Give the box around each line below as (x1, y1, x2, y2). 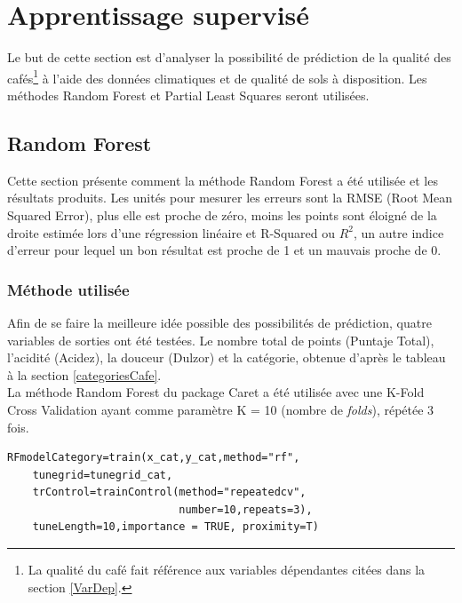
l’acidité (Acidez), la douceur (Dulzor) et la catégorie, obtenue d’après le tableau (7, 348, 446, 367)
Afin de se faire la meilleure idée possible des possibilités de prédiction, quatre (7, 313, 432, 331)
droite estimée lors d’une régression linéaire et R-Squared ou (7, 223, 335, 242)
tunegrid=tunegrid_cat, (32, 468, 173, 481)
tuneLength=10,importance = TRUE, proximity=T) (32, 520, 319, 534)
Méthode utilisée (7, 278, 130, 300)
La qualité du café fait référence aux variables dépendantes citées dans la (28, 560, 426, 579)
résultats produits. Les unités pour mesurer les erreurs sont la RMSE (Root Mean (7, 188, 453, 207)
